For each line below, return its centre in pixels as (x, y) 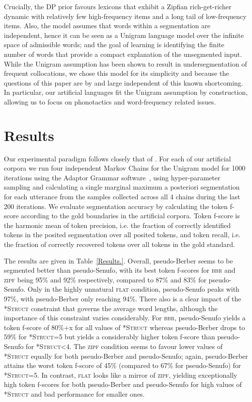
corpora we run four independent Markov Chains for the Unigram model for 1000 (125, 168)
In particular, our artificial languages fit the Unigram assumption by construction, (126, 92)
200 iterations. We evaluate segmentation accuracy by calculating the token (116, 206)
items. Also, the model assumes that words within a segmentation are (107, 26)
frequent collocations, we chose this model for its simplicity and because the (117, 73)
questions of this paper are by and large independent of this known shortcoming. (124, 82)
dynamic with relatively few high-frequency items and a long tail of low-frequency (125, 16)
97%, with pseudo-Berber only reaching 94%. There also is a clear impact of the (123, 298)
